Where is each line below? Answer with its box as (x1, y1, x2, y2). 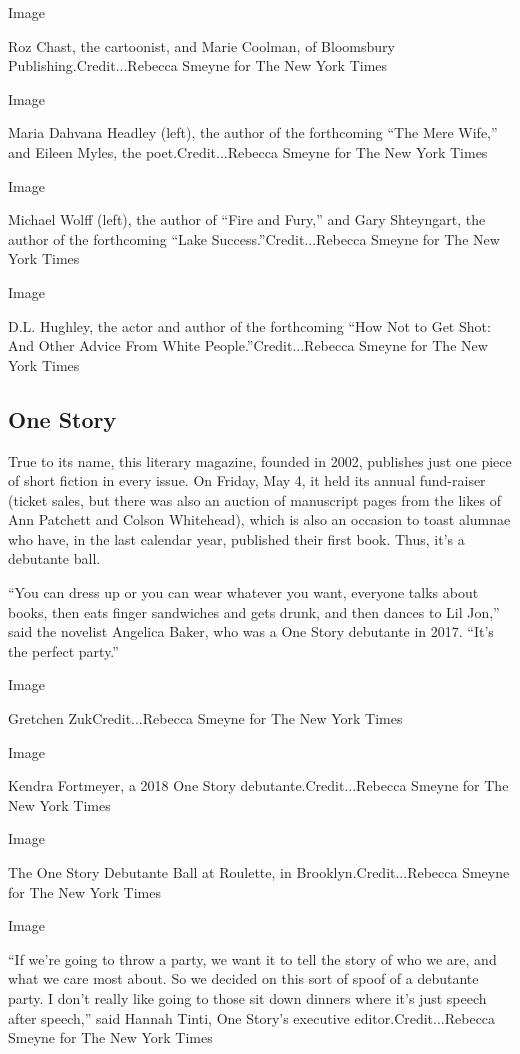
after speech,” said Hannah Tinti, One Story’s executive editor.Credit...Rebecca (8, 1007, 496, 1028)
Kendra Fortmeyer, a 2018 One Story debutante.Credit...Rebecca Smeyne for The (8, 775, 509, 796)
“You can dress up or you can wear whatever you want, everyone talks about (8, 582, 479, 603)
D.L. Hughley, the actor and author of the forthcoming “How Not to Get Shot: (8, 315, 491, 336)
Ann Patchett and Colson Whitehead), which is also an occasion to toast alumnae (8, 509, 511, 530)
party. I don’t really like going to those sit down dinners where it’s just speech (8, 987, 487, 1008)
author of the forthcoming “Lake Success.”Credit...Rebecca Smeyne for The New (8, 228, 500, 249)
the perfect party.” (8, 640, 119, 661)
